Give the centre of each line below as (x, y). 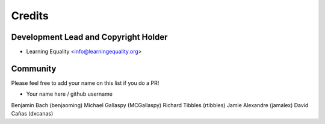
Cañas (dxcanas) (32, 114)
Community (34, 68)
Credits (30, 16)
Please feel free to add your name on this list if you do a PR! (85, 83)
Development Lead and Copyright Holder (89, 37)
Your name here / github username (69, 94)
